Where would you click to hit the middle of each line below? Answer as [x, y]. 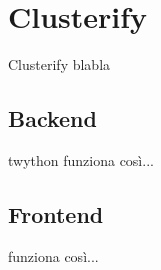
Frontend [56, 213]
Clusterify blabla [59, 64]
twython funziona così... [81, 159]
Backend [52, 118]
